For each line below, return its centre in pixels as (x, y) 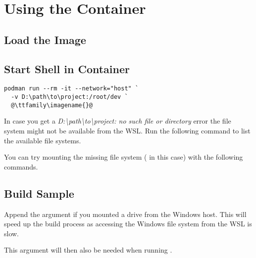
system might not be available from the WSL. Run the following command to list (127, 130)
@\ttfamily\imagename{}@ (52, 105)
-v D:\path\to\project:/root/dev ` (70, 97)
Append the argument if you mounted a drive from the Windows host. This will (125, 214)
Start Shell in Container (67, 68)
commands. (21, 166)
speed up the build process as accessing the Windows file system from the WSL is (128, 224)
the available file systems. (43, 140)
